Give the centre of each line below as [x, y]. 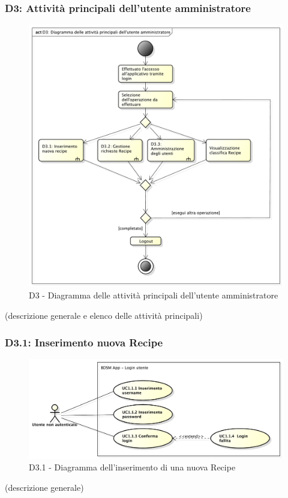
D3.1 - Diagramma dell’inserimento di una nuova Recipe [132, 467]
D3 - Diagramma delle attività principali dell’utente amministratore [154, 295]
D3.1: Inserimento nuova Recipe [84, 342]
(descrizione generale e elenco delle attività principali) [104, 316]
